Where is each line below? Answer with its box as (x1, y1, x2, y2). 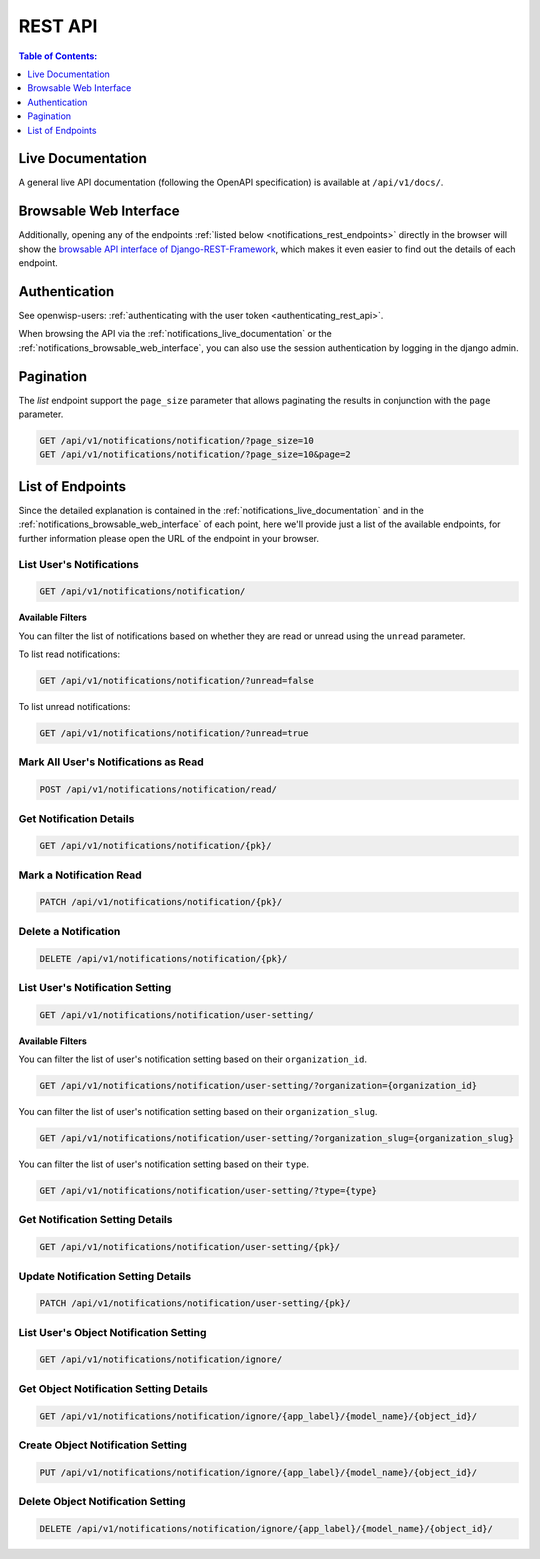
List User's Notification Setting (18, 980, 172, 994)
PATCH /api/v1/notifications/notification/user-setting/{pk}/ (39, 1298, 351, 1309)
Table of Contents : (18, 50, 98, 62)
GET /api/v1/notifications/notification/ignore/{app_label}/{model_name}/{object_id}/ (39, 1410, 478, 1422)
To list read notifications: (18, 648, 120, 660)
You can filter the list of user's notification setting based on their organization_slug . (18, 1106, 378, 1118)
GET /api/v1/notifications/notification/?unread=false (39, 675, 314, 687)
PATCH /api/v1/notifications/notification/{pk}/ (39, 896, 283, 908)
